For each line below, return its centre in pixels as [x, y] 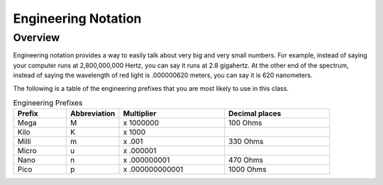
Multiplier [140, 113]
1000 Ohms [248, 169]
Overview [37, 38]
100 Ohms [245, 123]
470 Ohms [246, 160]
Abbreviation [93, 113]
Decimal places [255, 113]
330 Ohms [246, 142]
